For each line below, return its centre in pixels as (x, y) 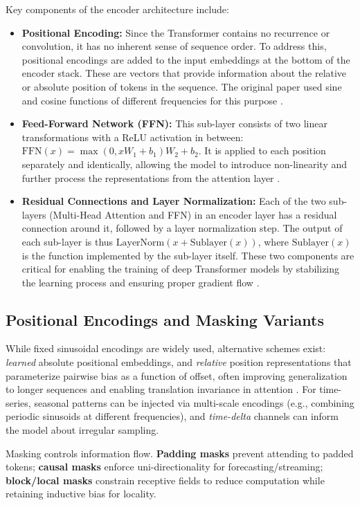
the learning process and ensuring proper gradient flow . (141, 282)
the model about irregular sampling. (82, 430)
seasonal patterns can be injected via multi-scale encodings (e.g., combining (194, 402)
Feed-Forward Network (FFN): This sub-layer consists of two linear (174, 123)
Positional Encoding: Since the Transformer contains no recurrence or (176, 32)
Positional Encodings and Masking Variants (165, 319)
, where (273, 241)
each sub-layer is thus (67, 241)
